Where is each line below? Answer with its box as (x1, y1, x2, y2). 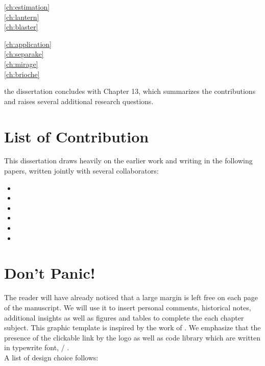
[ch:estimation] (4, 2, 50, 12)
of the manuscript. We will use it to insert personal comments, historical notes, (4, 302, 251, 312)
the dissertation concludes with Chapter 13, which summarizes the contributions (4, 86, 256, 96)
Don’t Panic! (4, 262, 95, 283)
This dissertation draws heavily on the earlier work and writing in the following (4, 155, 253, 166)
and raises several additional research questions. (4, 95, 154, 106)
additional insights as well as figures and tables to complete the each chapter (4, 312, 244, 323)
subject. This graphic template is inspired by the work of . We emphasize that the (4, 322, 261, 333)
